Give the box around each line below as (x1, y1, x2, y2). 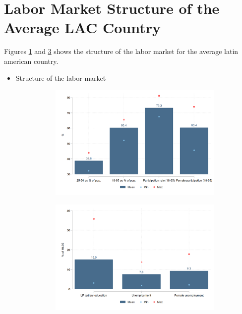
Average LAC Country (4, 17, 161, 38)
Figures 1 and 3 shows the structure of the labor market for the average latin (4, 46, 239, 56)
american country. (4, 55, 59, 66)
